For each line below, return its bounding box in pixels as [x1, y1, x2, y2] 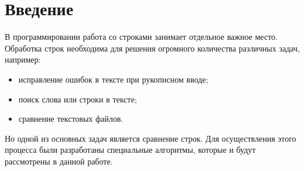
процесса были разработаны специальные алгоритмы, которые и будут [5, 143, 256, 156]
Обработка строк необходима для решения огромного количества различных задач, [5, 42, 300, 54]
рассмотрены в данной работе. [5, 155, 113, 167]
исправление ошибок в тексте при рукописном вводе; [18, 73, 209, 85]
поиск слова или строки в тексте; [18, 93, 137, 105]
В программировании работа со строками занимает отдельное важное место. [5, 30, 278, 43]
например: [5, 53, 41, 66]
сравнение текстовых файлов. [18, 112, 124, 125]
